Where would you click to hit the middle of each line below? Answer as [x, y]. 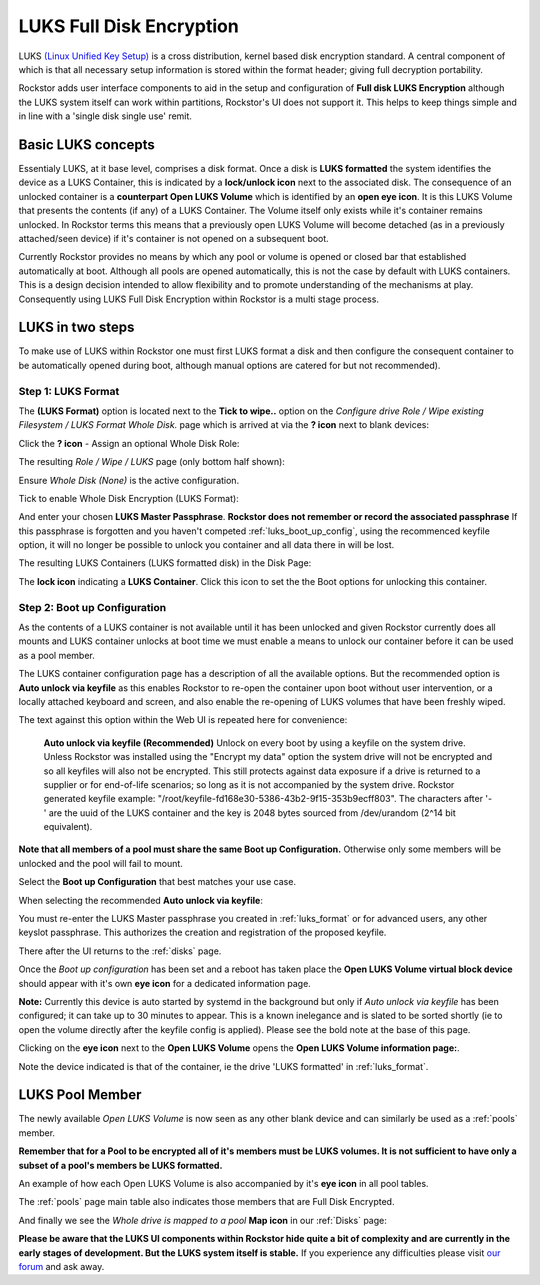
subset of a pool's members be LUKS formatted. [120, 1165]
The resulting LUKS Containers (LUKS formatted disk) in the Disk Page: [165, 563]
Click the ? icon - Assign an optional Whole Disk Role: [129, 443]
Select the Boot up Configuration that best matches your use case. [157, 882]
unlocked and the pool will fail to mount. [101, 863]
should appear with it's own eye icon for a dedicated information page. [165, 983]
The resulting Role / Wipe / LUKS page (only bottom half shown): [151, 462]
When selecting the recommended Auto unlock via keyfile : [141, 900]
